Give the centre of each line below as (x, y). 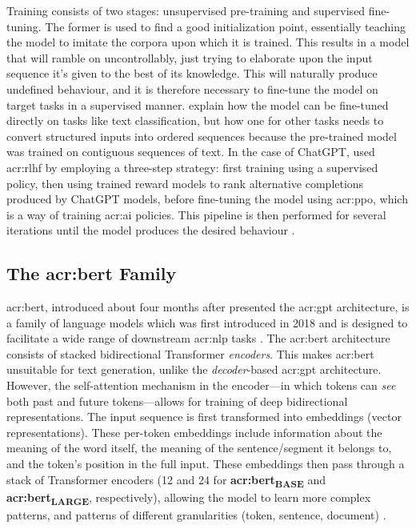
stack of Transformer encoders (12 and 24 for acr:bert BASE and (166, 480)
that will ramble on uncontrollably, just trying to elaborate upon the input (190, 57)
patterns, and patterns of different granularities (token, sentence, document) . (196, 514)
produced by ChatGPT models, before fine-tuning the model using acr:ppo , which (207, 199)
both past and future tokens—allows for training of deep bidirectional (177, 401)
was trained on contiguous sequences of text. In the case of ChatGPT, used (191, 152)
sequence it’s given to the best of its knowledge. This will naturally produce (192, 73)
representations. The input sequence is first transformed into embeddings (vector (204, 417)
